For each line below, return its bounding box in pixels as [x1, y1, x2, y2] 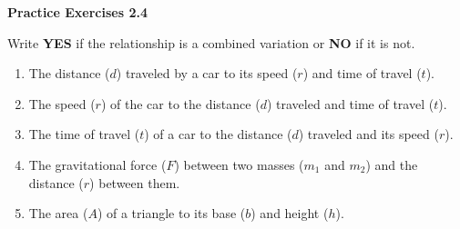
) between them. [89, 173, 180, 192]
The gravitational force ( [28, 154, 167, 174]
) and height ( [250, 204, 329, 223]
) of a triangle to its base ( [97, 204, 246, 223]
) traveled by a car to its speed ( [116, 64, 298, 83]
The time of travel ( [28, 124, 140, 144]
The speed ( [28, 94, 96, 113]
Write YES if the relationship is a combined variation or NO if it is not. [7, 33, 415, 52]
